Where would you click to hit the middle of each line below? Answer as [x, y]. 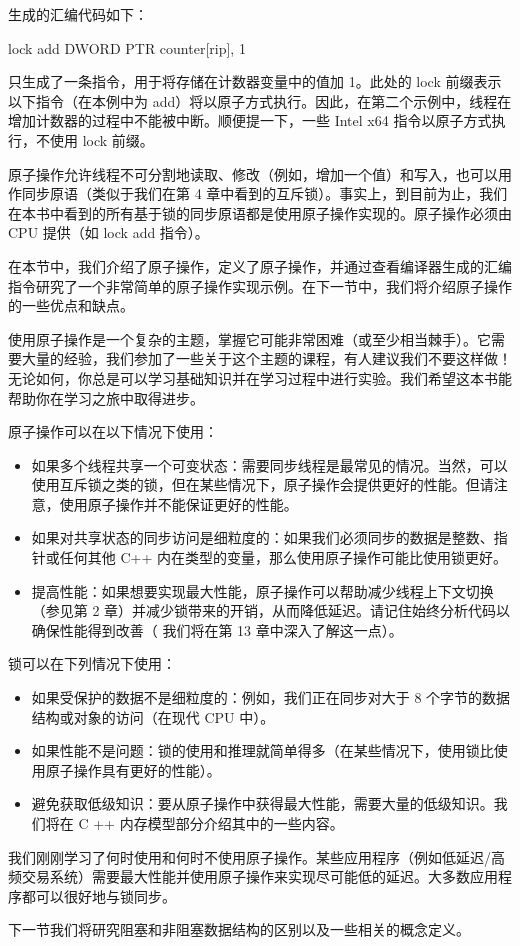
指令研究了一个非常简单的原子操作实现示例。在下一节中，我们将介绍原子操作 [260, 285]
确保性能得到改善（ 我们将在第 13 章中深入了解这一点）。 [217, 629]
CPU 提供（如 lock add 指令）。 [108, 232]
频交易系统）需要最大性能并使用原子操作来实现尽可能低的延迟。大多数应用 [253, 876]
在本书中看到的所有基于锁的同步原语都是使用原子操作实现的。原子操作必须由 [260, 212]
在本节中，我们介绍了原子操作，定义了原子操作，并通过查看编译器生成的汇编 [260, 265]
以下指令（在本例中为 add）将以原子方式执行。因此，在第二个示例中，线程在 [260, 100]
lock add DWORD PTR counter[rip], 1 [127, 47]
